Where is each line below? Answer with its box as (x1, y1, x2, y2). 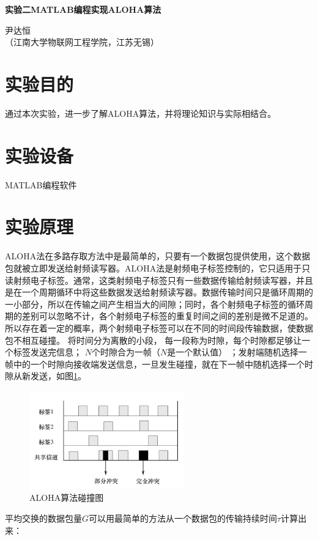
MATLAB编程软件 (5, 178, 77, 191)
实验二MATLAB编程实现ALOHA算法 (5, 3, 161, 15)
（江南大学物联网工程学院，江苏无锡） (5, 35, 159, 48)
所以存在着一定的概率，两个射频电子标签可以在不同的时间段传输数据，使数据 (5, 321, 313, 334)
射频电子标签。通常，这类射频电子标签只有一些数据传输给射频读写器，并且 (13, 273, 313, 286)
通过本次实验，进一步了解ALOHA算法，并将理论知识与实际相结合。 (5, 106, 276, 119)
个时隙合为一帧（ (91, 346, 160, 358)
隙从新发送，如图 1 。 (5, 369, 86, 382)
